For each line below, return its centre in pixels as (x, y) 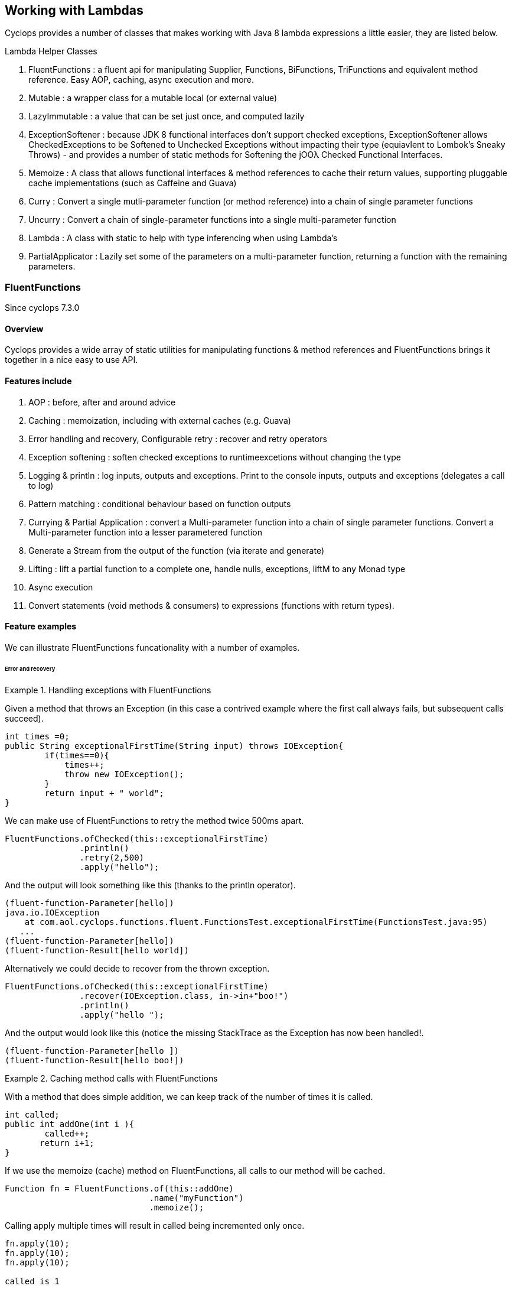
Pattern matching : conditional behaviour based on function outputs (160, 504)
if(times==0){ (77, 755)
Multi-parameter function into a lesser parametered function (145, 532)
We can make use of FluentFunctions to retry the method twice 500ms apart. (154, 820)
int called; (32, 1114)
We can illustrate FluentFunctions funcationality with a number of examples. (152, 647)
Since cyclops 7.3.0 (42, 308)
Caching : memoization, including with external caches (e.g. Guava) (160, 420)
